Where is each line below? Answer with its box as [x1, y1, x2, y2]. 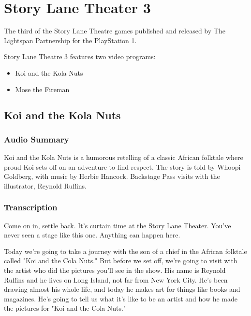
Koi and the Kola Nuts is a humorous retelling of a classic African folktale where [4, 152, 243, 162]
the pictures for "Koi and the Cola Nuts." [4, 303, 126, 313]
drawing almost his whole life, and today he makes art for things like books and [4, 284, 240, 294]
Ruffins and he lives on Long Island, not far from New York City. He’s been [4, 274, 228, 284]
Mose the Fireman [15, 84, 70, 94]
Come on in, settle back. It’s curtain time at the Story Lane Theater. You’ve [4, 220, 231, 230]
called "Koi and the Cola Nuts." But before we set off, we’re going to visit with [4, 255, 237, 266]
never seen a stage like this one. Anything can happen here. [4, 230, 180, 240]
